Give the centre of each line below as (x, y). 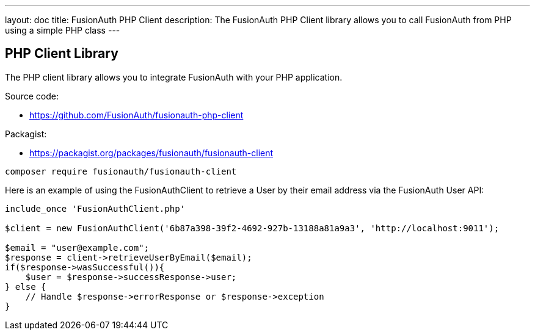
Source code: (32, 96)
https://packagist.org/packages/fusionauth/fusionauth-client (151, 153)
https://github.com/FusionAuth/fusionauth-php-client (136, 115)
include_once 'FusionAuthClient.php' (95, 208)
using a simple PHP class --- (63, 30)
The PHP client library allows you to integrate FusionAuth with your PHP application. (174, 77)
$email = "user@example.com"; (77, 247)
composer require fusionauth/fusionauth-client (121, 171)
